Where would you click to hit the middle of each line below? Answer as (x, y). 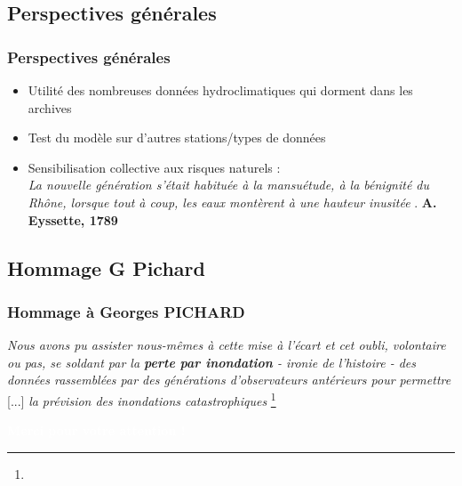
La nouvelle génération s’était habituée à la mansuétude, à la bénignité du (229, 185)
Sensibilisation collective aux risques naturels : (154, 167)
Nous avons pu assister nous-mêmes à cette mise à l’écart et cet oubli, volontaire (227, 345)
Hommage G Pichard (106, 267)
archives (50, 107)
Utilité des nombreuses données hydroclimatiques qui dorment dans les (220, 90)
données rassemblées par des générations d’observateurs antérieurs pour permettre (229, 380)
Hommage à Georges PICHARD (126, 311)
